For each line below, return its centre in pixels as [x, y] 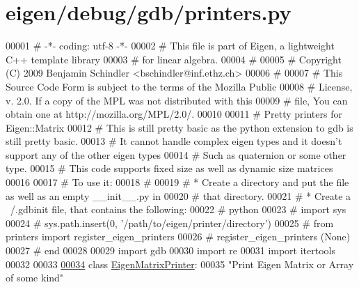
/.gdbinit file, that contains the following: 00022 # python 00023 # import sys [178, 209]
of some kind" [35, 278]
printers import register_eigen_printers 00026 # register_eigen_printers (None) [178, 236]
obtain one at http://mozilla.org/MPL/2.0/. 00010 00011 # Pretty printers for [174, 114]
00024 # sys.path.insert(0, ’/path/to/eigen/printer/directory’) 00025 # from [170, 223]
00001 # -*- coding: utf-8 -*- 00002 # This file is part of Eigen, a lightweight [170, 46]
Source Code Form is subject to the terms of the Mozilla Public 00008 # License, [179, 86]
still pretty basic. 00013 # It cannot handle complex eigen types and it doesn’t [174, 141]
